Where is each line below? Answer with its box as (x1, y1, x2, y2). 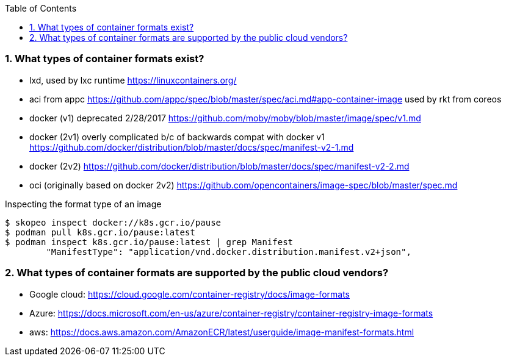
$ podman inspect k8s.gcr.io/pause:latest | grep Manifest (5, 237, 294, 247)
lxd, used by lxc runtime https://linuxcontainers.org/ (29, 74, 237, 85)
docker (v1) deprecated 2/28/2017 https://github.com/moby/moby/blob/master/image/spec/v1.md (29, 112, 421, 123)
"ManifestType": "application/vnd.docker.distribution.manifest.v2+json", (46, 246, 411, 257)
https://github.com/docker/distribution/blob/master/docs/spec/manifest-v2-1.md (29, 141, 354, 152)
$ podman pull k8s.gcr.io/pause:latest (5, 227, 195, 237)
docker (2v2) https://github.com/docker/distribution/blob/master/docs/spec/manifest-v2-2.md (29, 160, 410, 171)
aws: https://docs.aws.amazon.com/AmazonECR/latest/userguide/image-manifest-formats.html (29, 326, 414, 337)
